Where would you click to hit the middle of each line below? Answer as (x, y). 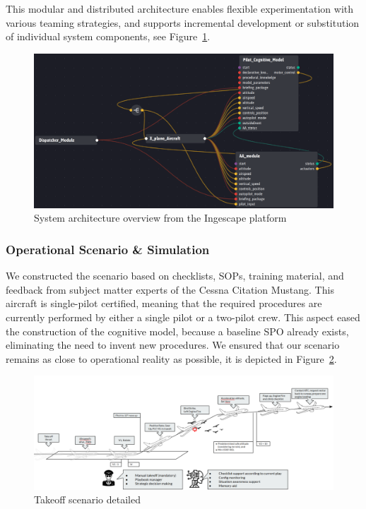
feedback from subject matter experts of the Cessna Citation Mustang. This (170, 289)
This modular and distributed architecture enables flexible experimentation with (180, 8)
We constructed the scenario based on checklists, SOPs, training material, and (175, 276)
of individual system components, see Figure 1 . (108, 36)
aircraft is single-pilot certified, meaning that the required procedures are (164, 303)
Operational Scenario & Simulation (108, 249)
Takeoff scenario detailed (87, 499)
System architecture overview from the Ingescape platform (160, 218)
